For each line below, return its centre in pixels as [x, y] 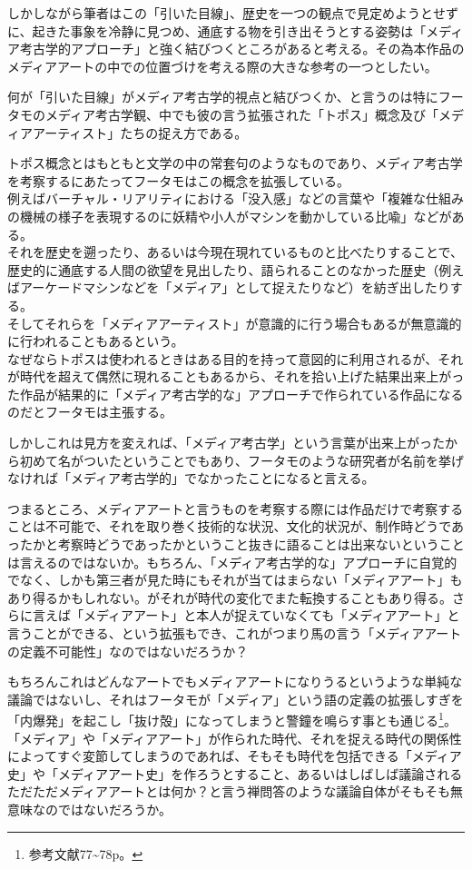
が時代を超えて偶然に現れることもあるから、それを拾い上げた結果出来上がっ [236, 376]
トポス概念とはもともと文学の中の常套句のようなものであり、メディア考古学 [235, 163]
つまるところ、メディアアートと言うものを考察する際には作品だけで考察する [236, 508]
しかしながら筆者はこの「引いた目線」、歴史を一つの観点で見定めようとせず [233, 13]
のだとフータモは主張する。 [90, 412]
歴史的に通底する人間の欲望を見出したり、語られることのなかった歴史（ [223, 269]
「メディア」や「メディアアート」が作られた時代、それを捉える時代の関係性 [235, 738]
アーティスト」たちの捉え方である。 [140, 132]
